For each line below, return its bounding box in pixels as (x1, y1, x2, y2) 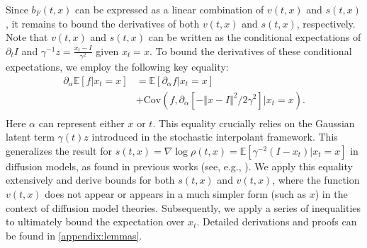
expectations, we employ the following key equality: (6, 59, 229, 73)
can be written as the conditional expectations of (148, 30, 361, 45)
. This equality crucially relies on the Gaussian (152, 115, 355, 130)
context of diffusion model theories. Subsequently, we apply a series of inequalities (6, 200, 361, 215)
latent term (6, 129, 55, 144)
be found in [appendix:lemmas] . (6, 228, 142, 242)
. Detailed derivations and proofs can (196, 214, 357, 229)
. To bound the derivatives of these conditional (149, 43, 352, 58)
